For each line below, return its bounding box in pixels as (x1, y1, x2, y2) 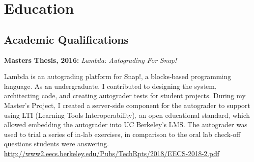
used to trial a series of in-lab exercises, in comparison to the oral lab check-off (4, 129, 241, 139)
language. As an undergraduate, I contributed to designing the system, (4, 81, 217, 91)
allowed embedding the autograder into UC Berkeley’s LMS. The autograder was (4, 119, 248, 130)
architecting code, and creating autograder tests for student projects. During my (4, 90, 246, 101)
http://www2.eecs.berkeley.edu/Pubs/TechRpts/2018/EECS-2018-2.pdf (4, 148, 220, 158)
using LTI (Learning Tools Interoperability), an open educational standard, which (4, 109, 250, 120)
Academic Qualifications (4, 31, 129, 47)
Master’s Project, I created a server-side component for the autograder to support (4, 100, 251, 110)
